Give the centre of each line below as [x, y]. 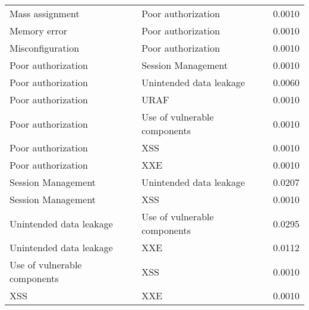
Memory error [39, 31]
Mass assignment [45, 13]
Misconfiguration [45, 48]
